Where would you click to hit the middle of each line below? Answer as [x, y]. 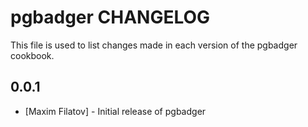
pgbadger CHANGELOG [110, 17]
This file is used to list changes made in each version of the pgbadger [154, 45]
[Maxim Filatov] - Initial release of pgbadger [115, 111]
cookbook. [32, 55]
